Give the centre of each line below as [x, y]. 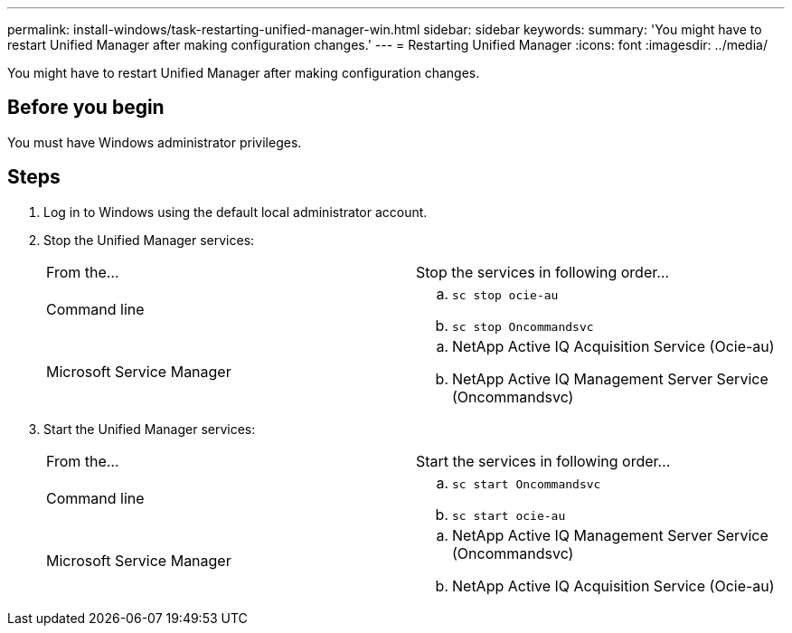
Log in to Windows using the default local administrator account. [236, 212]
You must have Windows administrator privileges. [155, 142]
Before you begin [86, 108]
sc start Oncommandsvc [527, 484]
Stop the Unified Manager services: [149, 240]
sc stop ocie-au [505, 295]
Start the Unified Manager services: [150, 429]
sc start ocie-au [509, 515]
